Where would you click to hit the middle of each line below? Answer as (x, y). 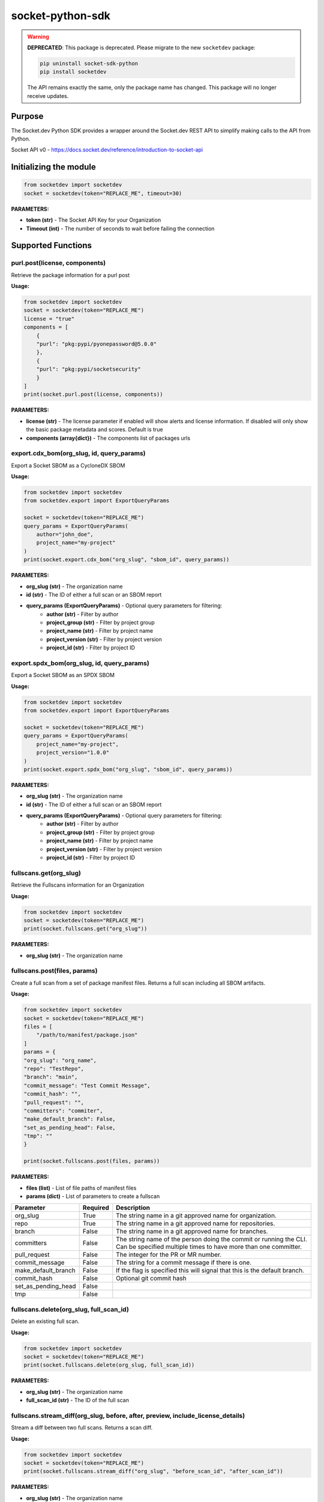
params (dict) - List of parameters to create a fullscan (93, 1196)
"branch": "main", (51, 1077)
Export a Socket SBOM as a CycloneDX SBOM (68, 465)
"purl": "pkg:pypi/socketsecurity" (88, 369)
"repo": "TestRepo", (54, 1069)
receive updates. (48, 96)
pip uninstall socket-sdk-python (89, 63)
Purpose (27, 116)
